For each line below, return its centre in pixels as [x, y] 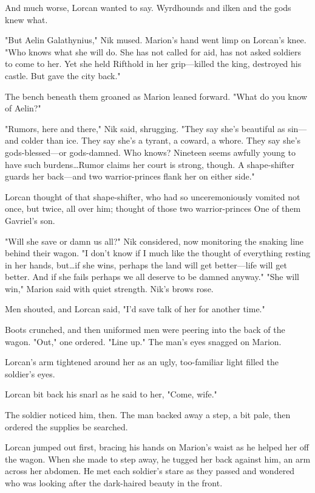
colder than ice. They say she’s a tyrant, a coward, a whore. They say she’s [161, 140]
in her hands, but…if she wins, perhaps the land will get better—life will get [146, 264]
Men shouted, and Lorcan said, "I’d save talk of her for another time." [135, 309]
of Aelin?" [23, 108]
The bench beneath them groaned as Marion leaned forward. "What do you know [156, 96]
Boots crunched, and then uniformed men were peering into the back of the [145, 330]
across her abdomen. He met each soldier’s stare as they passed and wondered [150, 471]
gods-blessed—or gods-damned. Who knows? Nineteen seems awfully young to [150, 152]
